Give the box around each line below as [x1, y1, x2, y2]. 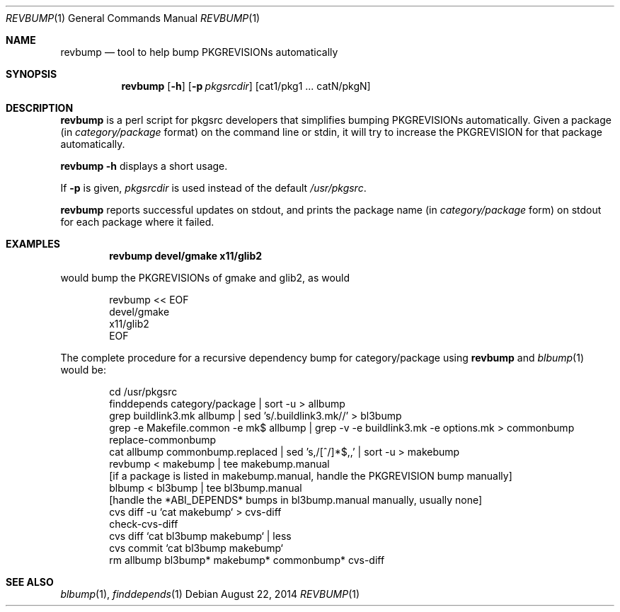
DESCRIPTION [6, 102, 74, 114]
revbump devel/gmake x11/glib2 [109, 250, 263, 262]
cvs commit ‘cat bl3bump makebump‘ [109, 542, 283, 554]
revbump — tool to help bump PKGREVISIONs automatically [60, 46, 338, 58]
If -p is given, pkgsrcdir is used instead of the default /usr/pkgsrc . [60, 182, 367, 194]
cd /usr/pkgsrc [109, 386, 178, 398]
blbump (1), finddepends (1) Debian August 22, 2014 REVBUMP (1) [60, 588, 360, 600]
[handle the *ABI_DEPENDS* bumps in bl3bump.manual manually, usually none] [109, 494, 483, 506]
